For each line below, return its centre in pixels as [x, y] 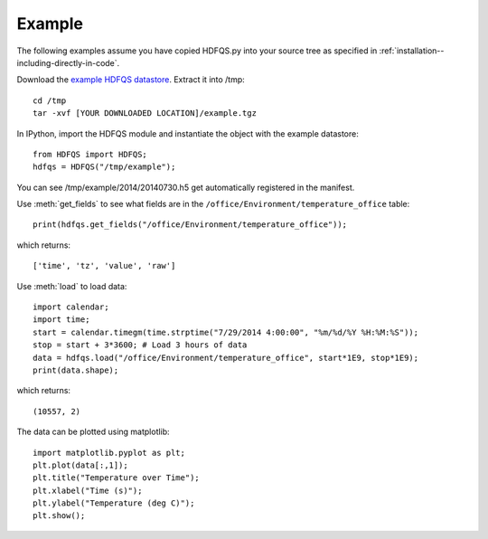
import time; [61, 320]
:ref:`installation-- [412, 51]
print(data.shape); [76, 370]
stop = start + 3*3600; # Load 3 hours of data [140, 345]
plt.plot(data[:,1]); [80, 465]
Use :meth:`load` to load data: [72, 286]
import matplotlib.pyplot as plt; [109, 453]
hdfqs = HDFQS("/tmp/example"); [104, 167]
